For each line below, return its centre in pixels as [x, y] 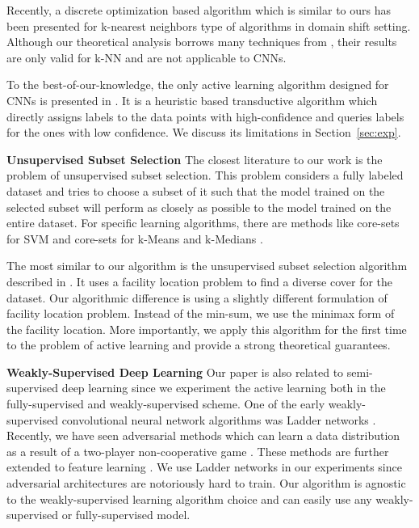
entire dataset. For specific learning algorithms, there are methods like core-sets [203, 223]
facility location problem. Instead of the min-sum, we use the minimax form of [201, 313]
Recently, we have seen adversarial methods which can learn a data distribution [203, 435]
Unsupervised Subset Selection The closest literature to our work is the [195, 159]
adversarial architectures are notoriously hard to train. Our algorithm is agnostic [206, 483]
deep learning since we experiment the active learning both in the [224, 388]
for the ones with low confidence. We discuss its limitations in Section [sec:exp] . [204, 132]
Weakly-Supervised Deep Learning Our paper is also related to [175, 372]
